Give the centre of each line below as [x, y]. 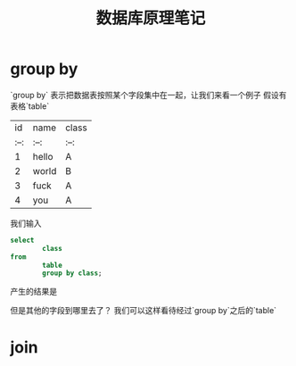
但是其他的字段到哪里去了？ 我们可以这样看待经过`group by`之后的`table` [144, 311]
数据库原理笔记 [151, 18]
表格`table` [30, 106]
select [22, 240]
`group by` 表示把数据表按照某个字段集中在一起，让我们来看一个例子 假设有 [148, 95]
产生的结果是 [33, 292]
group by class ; [72, 273]
